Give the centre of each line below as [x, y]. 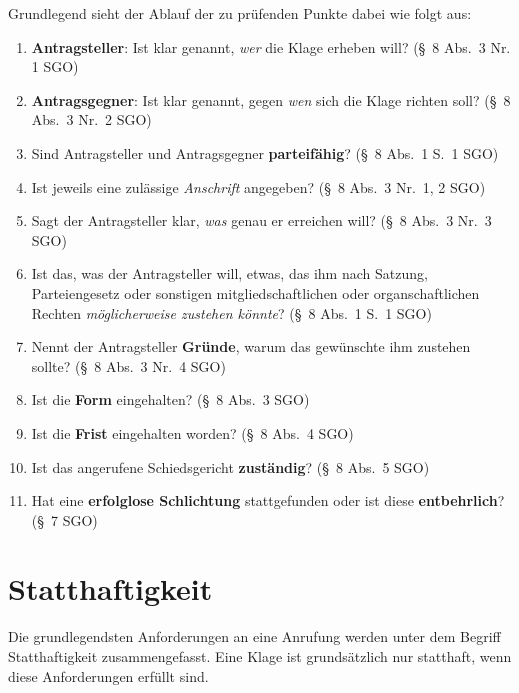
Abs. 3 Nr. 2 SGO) [91, 119]
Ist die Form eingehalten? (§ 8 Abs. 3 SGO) [170, 399]
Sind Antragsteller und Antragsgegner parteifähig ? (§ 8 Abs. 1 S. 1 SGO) [265, 152]
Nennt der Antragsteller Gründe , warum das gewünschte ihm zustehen [251, 346]
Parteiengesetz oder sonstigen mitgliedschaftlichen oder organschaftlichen [255, 292]
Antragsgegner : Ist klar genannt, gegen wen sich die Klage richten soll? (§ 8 [271, 99]
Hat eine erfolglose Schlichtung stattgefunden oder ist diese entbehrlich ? [268, 500]
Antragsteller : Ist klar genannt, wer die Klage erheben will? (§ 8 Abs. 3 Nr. [271, 46]
